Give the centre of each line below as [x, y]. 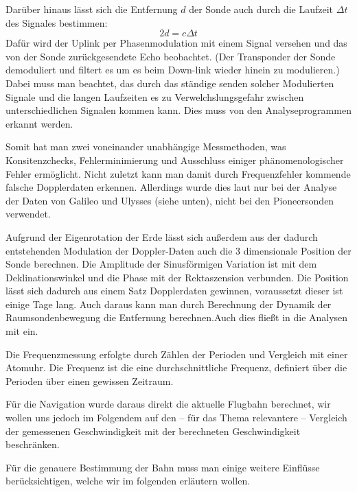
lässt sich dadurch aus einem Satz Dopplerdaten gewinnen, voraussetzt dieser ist [174, 291]
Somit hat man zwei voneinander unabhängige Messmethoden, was [146, 147]
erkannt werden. [39, 123]
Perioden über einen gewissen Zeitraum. [90, 380]
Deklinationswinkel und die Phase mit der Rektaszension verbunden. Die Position [177, 277]
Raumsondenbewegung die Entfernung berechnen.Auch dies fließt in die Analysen [177, 317]
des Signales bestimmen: [57, 22]
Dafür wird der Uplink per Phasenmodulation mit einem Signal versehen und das [176, 43]
